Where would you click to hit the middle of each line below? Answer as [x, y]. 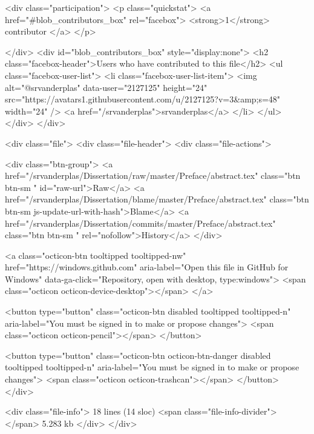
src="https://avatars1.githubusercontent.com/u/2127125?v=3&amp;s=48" [143, 99]
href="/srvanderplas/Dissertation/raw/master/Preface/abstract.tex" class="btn [153, 175]
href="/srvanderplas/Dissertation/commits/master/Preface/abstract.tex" [140, 223]
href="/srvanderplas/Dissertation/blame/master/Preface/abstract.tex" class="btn [157, 199]
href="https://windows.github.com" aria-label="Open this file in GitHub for [147, 267]
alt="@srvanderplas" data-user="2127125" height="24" [106, 87]
